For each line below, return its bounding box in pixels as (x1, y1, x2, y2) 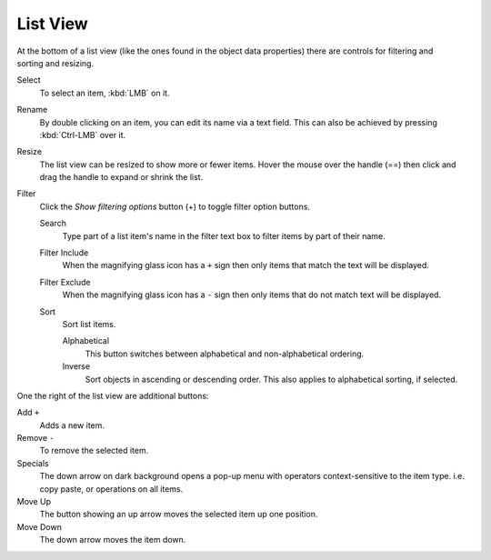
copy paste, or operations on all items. (39, 483, 184, 495)
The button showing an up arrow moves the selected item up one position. (39, 509, 318, 520)
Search (39, 218, 67, 229)
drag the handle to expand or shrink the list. (39, 172, 204, 183)
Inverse (62, 361, 91, 372)
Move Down (16, 521, 63, 532)
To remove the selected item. (39, 445, 149, 456)
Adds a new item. (39, 419, 105, 431)
